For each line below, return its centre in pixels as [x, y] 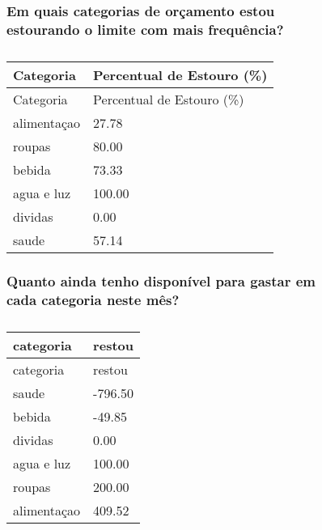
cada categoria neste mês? [93, 299]
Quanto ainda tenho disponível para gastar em [161, 281]
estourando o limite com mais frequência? [145, 29]
